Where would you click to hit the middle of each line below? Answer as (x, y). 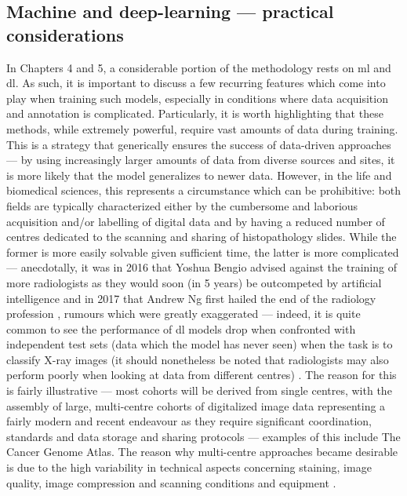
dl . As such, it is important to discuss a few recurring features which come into (196, 83)
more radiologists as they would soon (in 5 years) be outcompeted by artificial (194, 282)
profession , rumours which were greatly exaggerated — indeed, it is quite (184, 314)
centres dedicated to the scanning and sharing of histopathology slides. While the (202, 237)
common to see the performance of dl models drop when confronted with (181, 328)
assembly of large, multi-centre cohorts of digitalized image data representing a (196, 405)
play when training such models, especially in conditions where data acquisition (197, 98)
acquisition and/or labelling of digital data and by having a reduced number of (196, 221)
